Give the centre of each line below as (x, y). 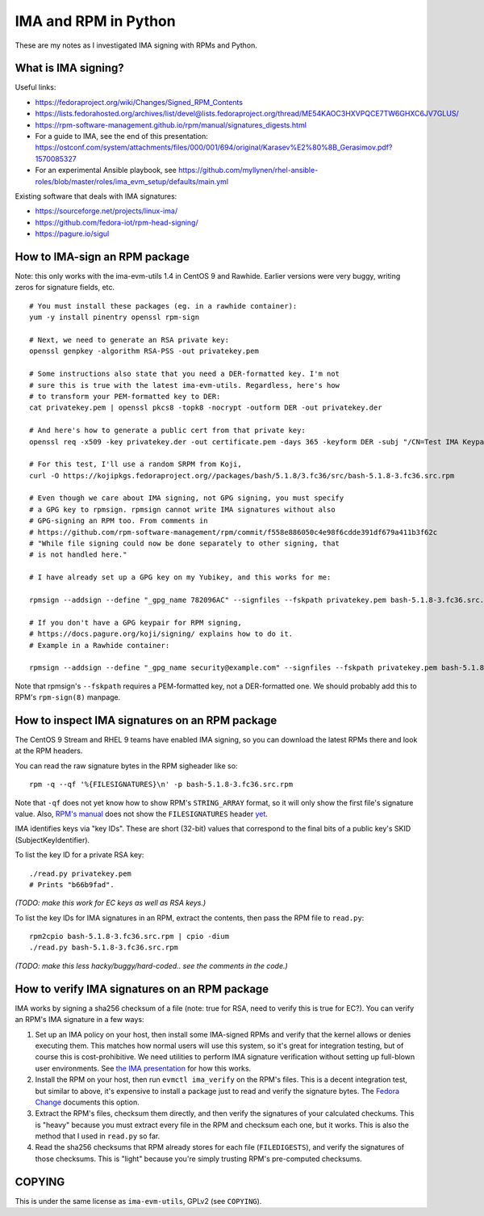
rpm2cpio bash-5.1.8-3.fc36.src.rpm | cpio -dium (129, 936)
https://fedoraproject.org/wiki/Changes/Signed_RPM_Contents (139, 102)
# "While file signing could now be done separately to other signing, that (185, 544)
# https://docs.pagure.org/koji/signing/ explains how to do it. (161, 634)
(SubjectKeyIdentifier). (52, 839)
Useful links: (35, 87)
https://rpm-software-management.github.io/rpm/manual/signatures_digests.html (171, 124)
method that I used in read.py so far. (98, 1136)
